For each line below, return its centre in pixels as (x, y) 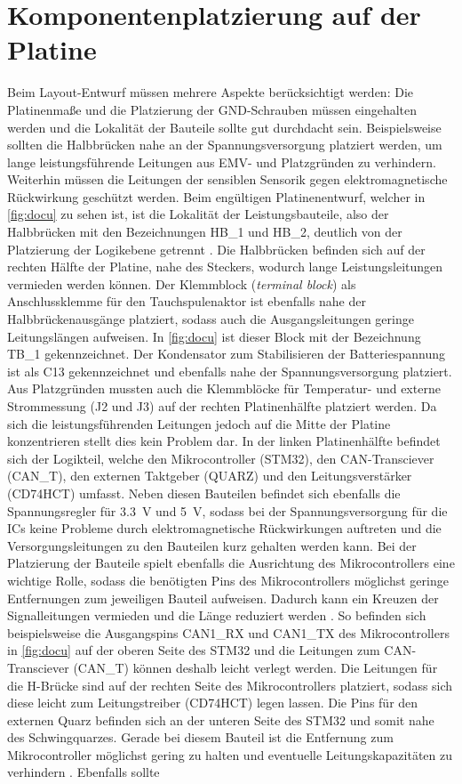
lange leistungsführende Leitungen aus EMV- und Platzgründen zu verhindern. (222, 162)
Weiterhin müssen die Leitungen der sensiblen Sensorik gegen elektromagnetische (227, 179)
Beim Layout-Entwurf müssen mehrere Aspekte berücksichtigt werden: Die (211, 92)
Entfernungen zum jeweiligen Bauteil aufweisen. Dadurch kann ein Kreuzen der (223, 598)
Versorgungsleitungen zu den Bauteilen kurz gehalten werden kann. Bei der (212, 545)
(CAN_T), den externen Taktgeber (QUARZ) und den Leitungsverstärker (210, 476)
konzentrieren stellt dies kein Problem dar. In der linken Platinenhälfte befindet (224, 441)
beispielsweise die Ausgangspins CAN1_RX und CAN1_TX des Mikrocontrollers (228, 632)
